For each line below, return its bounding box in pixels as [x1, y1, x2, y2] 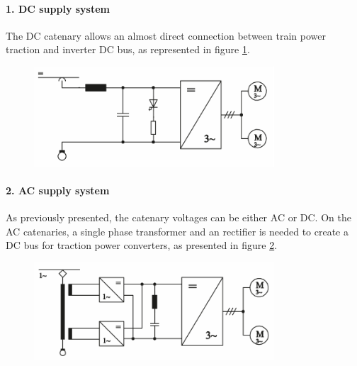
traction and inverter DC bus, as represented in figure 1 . [6, 42, 250, 57]
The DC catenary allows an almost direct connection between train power [6, 28, 326, 43]
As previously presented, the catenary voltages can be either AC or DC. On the [6, 210, 351, 225]
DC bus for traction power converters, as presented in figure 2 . [6, 238, 278, 253]
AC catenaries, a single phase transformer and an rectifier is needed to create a [6, 223, 348, 238]
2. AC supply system [6, 182, 110, 197]
